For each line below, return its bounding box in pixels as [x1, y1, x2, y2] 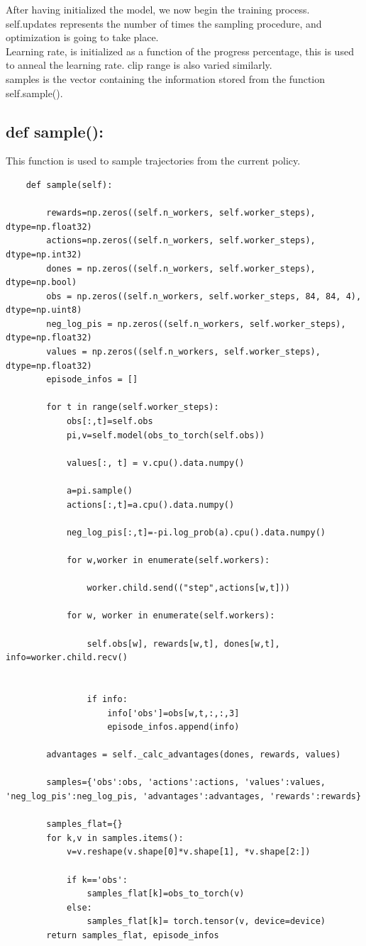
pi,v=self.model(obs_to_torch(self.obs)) [66, 430, 265, 440]
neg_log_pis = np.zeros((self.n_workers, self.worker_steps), [46, 318, 346, 329]
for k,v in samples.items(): [46, 833, 184, 843]
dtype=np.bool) [6, 277, 77, 288]
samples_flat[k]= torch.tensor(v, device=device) [87, 916, 326, 927]
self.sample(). [6, 85, 63, 100]
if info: [87, 694, 128, 704]
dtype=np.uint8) [6, 305, 82, 316]
